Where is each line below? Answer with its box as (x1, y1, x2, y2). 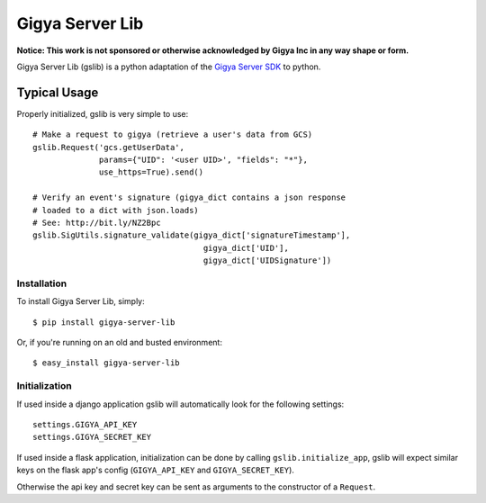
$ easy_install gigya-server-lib (32, 358, 180, 368)
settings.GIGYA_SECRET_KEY (32, 432, 152, 443)
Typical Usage (16, 85, 99, 100)
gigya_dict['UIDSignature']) (202, 256, 332, 265)
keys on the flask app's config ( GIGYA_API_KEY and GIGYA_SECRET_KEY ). (16, 464, 294, 476)
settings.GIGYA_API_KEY (32, 419, 138, 429)
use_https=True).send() (99, 167, 204, 177)
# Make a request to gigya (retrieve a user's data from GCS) (32, 130, 313, 139)
